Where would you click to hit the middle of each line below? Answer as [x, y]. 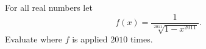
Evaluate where [34, 39]
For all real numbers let [49, 7]
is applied [90, 39]
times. [141, 39]
